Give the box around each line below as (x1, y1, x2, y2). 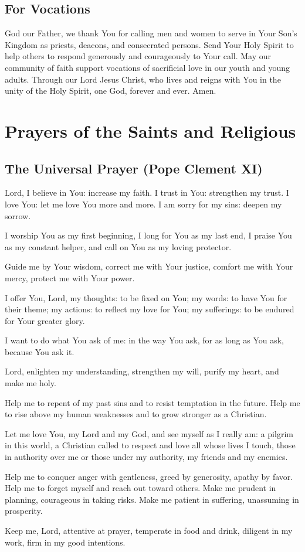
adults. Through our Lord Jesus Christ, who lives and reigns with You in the (5, 73, 281, 85)
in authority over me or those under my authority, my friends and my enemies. (5, 451, 288, 463)
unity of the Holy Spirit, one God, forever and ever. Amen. (5, 84, 216, 97)
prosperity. (5, 505, 43, 517)
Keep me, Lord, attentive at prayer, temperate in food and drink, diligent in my (5, 524, 293, 536)
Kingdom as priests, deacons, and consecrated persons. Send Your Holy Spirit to (5, 38, 294, 50)
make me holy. (5, 377, 56, 389)
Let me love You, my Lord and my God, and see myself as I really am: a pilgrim (5, 427, 293, 439)
